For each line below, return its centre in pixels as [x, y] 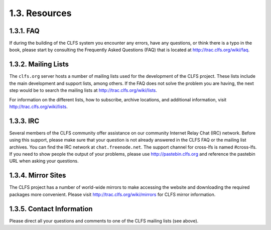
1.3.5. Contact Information [51, 209]
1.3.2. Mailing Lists [39, 65]
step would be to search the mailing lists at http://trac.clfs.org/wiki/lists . [83, 90]
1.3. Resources [40, 13]
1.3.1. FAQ [24, 31]
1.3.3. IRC [24, 121]
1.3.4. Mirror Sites [38, 176]
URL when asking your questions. [44, 161]
